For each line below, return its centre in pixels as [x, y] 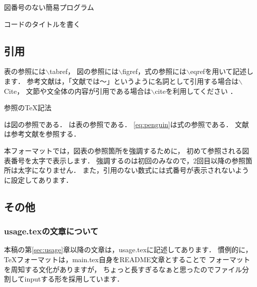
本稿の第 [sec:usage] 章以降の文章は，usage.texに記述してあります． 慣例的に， [128, 250]
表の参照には [25, 71]
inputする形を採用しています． [74, 279]
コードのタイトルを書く [42, 24]
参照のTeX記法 [28, 108]
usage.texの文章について [51, 231]
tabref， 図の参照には [84, 71]
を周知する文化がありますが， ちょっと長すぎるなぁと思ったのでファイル [123, 269]
